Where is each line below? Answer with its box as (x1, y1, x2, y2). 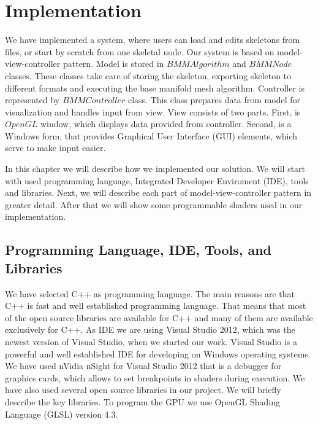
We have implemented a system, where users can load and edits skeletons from (5, 33, 300, 46)
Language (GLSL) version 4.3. (5, 407, 118, 420)
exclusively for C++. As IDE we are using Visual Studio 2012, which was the (5, 323, 295, 336)
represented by (5, 93, 60, 106)
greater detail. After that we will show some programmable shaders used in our (5, 198, 303, 211)
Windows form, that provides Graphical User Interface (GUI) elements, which (5, 129, 298, 142)
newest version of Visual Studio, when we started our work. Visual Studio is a (5, 335, 298, 348)
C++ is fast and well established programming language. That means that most (5, 299, 306, 312)
